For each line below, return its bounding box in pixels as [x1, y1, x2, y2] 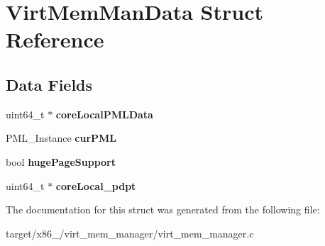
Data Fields [6, 73, 93, 95]
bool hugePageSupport [6, 154, 116, 169]
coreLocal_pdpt [55, 178, 136, 193]
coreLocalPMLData [55, 106, 153, 121]
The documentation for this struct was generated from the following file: [6, 202, 320, 217]
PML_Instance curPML [6, 130, 117, 145]
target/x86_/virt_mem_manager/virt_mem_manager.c [6, 225, 254, 240]
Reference [6, 25, 104, 54]
